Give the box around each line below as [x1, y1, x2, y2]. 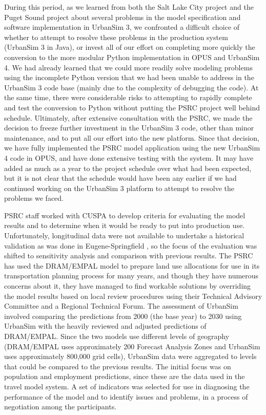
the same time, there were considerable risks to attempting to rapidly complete [4, 92, 252, 103]
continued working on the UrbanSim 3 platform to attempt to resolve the [4, 182, 235, 193]
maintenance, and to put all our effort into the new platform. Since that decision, [4, 132, 259, 143]
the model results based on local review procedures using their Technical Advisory [4, 290, 262, 301]
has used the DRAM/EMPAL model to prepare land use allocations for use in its [4, 260, 260, 271]
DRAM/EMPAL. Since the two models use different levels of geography [4, 331, 230, 341]
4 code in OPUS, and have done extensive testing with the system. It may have [4, 152, 254, 163]
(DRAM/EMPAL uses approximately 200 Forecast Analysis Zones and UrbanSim [4, 341, 260, 351]
